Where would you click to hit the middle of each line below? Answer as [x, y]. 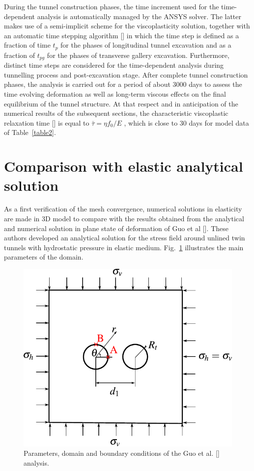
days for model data [219, 122]
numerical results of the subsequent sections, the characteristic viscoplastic [116, 113]
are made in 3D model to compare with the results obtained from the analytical [124, 218]
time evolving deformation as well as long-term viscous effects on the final [115, 94]
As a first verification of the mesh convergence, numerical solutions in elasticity [123, 209]
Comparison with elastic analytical [124, 166]
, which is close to [151, 122]
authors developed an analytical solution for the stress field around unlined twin [125, 238]
